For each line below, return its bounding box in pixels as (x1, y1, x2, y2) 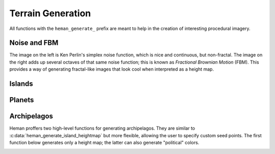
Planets (9, 96, 34, 104)
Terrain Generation (9, 8, 91, 19)
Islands (9, 79, 33, 88)
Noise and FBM (9, 39, 59, 47)
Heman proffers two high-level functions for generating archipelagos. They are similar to (9, 125, 196, 132)
